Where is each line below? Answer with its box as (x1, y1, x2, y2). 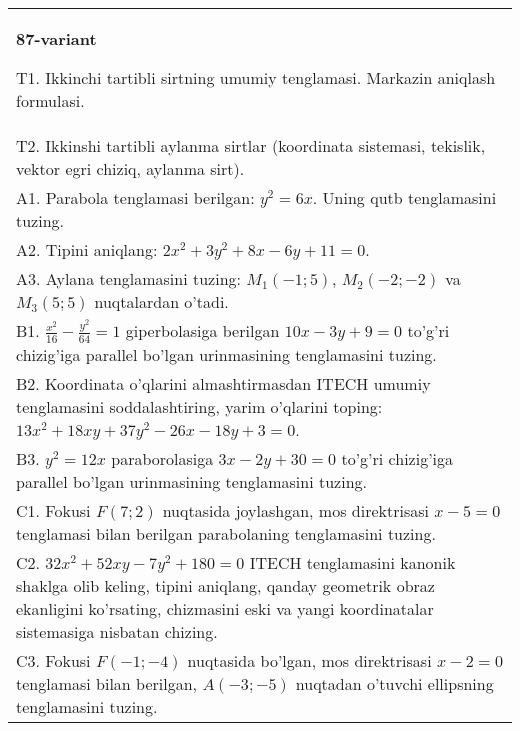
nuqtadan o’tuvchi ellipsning (295, 671, 494, 695)
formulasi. (16, 89, 85, 112)
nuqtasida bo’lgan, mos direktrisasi (187, 648, 432, 672)
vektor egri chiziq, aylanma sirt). (16, 157, 245, 180)
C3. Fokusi (16, 648, 91, 672)
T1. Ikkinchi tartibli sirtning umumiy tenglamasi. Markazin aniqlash (16, 66, 496, 89)
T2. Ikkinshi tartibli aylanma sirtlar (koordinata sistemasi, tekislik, (16, 134, 486, 157)
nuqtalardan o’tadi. (94, 290, 229, 313)
